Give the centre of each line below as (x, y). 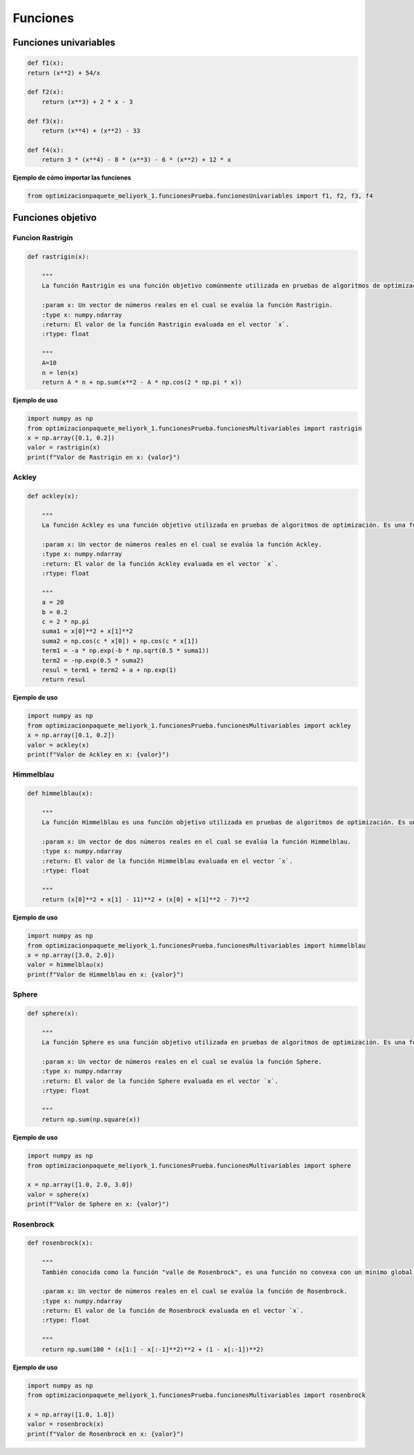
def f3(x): (46, 121)
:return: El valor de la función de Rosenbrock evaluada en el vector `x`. (173, 1311)
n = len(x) (60, 372)
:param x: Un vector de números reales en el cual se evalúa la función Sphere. (182, 1062)
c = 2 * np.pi (66, 622)
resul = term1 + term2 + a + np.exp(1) (109, 670)
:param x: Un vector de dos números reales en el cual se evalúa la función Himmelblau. (196, 841)
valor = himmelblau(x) (66, 965)
